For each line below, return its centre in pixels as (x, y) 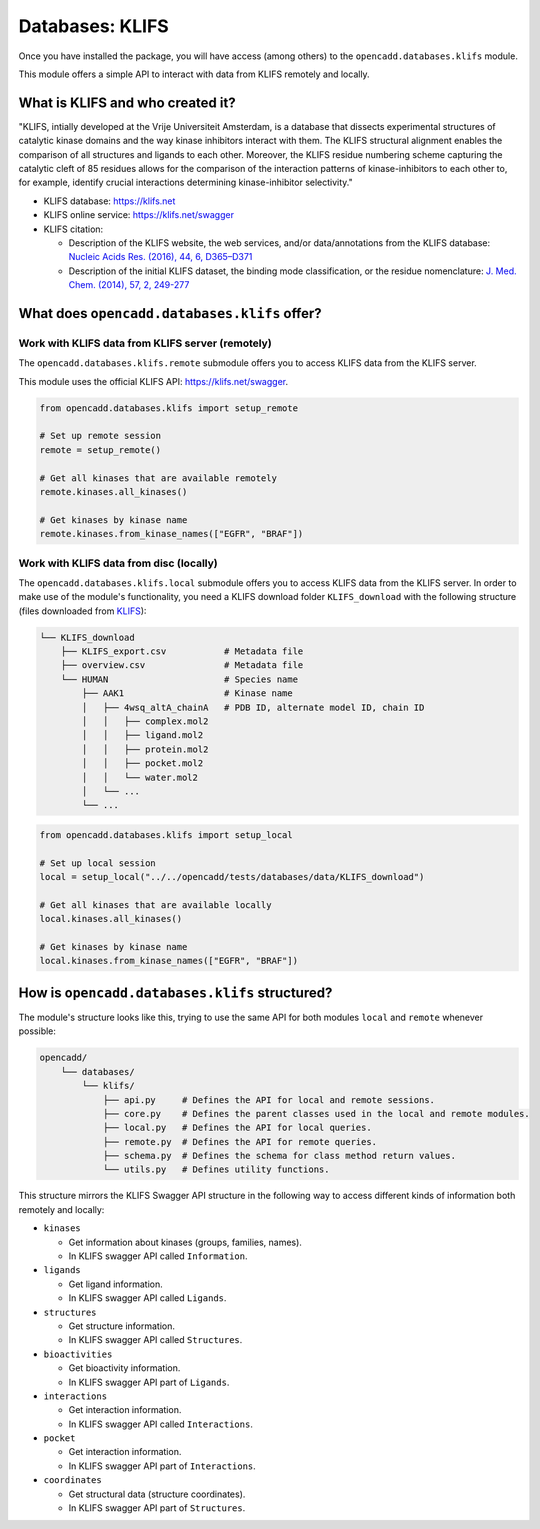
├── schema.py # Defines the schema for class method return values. (279, 1156)
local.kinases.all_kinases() (111, 919)
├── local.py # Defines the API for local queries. (237, 1128)
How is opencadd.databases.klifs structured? (175, 992)
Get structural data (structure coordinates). (157, 1494)
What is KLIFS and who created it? (127, 102)
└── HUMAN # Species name (179, 679)
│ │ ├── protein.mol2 (145, 749)
